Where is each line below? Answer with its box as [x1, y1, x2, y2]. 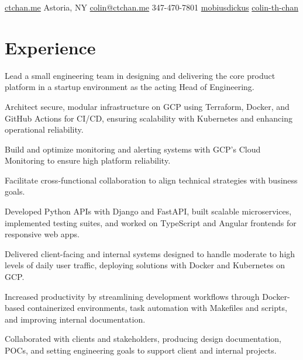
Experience [5, 35, 96, 59]
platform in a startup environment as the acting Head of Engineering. [5, 81, 254, 93]
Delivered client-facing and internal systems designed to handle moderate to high [5, 247, 295, 259]
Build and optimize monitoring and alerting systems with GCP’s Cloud [5, 143, 261, 155]
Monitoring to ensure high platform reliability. [5, 154, 171, 167]
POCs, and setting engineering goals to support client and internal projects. [5, 344, 277, 356]
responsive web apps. [5, 228, 80, 240]
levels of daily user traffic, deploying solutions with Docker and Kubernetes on [5, 259, 285, 271]
